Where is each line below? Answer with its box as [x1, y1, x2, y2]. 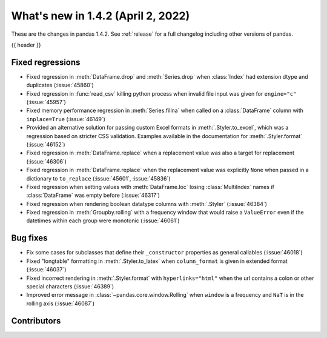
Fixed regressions [11, 57, 81, 67]
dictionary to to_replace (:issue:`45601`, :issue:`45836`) [26, 174, 171, 182]
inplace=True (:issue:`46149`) [26, 115, 106, 122]
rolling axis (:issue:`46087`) [26, 300, 95, 307]
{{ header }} [11, 41, 42, 48]
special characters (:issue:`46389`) [26, 282, 114, 290]
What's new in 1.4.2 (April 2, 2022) [11, 9, 190, 22]
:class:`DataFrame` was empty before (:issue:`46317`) [26, 191, 160, 199]
